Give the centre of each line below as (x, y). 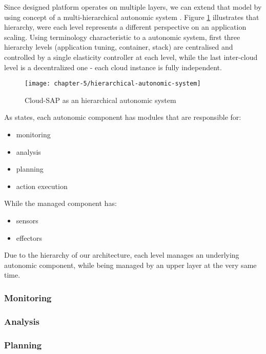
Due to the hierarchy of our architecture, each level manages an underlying (122, 255)
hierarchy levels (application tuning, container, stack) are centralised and (119, 47)
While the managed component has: (60, 203)
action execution (42, 186)
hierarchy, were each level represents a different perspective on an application (125, 27)
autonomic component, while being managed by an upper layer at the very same (130, 265)
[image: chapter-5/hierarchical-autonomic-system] (113, 84)
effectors (29, 237)
